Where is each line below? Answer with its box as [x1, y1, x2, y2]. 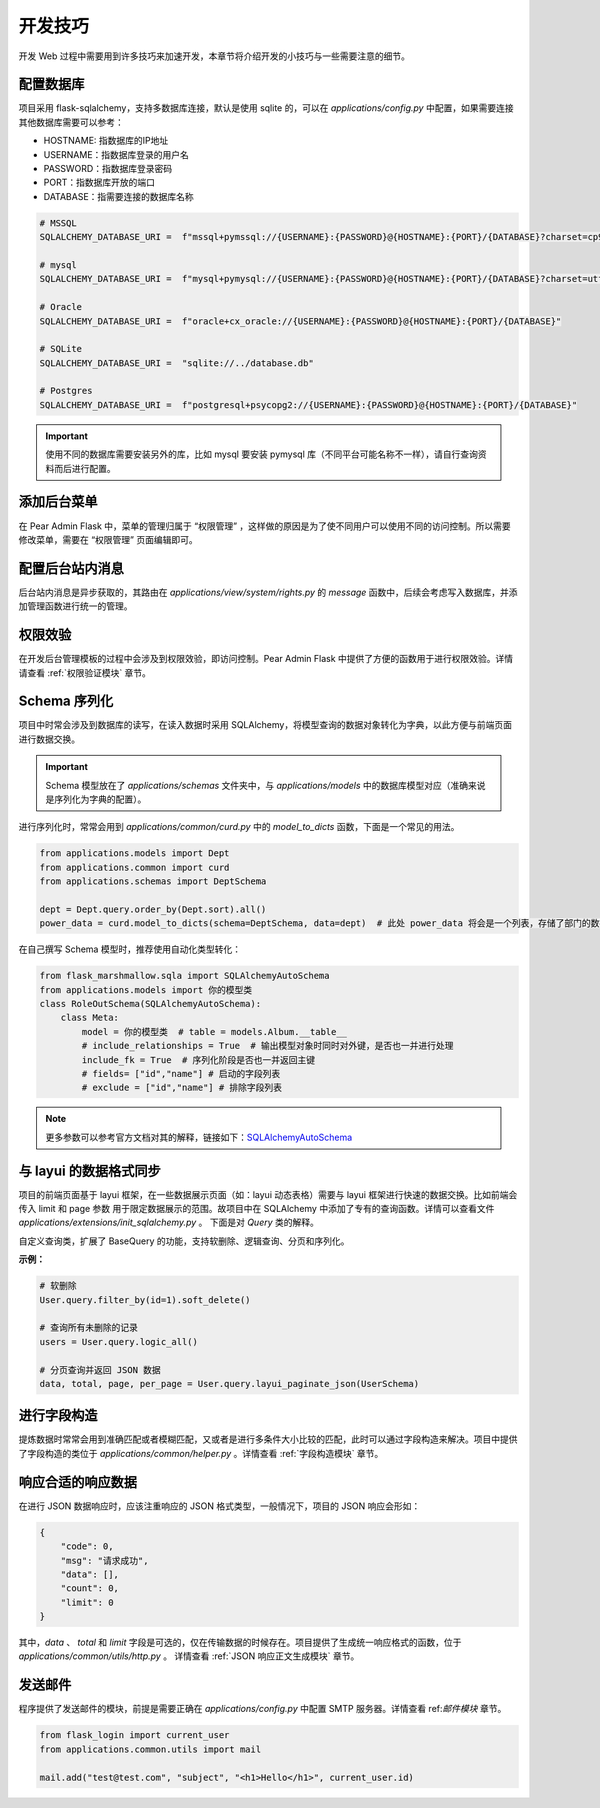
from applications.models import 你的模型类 [39, 984, 253, 995]
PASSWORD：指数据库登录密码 [43, 163, 173, 175]
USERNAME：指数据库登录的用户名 [43, 148, 190, 160]
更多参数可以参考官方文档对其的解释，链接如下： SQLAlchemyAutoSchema [45, 1131, 353, 1143]
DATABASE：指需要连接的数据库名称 [43, 190, 194, 202]
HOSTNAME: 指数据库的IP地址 [43, 135, 169, 147]
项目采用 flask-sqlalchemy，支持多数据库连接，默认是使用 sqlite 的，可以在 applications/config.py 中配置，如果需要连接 [18, 102, 514, 114]
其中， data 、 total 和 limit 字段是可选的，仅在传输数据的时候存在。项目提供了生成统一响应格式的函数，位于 [18, 1636, 462, 1649]
